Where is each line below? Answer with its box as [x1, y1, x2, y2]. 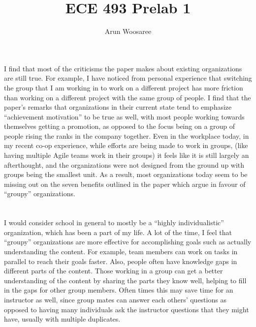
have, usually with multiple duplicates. [4, 314, 121, 324]
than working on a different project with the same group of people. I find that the [4, 92, 251, 102]
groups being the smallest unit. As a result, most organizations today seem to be [4, 169, 248, 179]
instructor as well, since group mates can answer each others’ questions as [4, 294, 226, 304]
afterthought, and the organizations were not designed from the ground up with [4, 159, 245, 170]
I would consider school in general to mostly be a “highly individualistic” [4, 217, 224, 228]
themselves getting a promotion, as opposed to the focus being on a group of [4, 121, 235, 131]
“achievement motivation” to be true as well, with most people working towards [4, 111, 245, 121]
